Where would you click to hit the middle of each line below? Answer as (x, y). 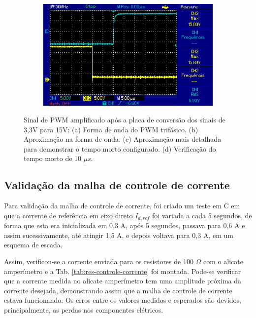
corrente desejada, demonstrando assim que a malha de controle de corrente (118, 290)
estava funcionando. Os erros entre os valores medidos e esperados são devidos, (123, 300)
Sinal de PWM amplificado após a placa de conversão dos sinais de (125, 119)
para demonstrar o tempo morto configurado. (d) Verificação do (120, 148)
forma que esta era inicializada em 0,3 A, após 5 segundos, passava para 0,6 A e (125, 225)
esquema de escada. (33, 245)
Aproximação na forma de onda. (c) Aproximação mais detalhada (123, 139)
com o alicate (223, 261)
